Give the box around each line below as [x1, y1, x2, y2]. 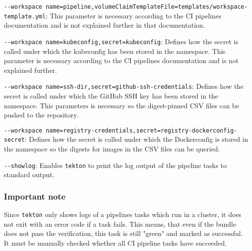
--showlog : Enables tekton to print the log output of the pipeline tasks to [4, 160, 227, 170]
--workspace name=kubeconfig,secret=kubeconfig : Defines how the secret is [4, 36, 239, 46]
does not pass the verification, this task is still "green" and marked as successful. [4, 228, 243, 238]
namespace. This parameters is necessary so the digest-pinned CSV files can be [4, 100, 239, 110]
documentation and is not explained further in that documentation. [4, 20, 205, 30]
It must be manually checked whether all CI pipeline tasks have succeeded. [4, 238, 227, 248]
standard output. [4, 169, 54, 180]
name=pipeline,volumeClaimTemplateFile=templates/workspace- [45, 3, 248, 10]
